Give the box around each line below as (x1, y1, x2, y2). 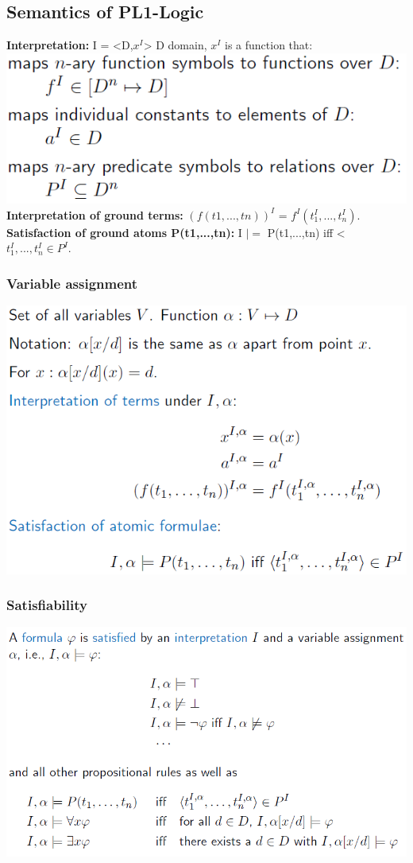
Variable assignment (6, 273, 138, 293)
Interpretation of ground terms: (6, 206, 183, 223)
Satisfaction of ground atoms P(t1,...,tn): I (6, 224, 242, 240)
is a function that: (225, 37, 313, 53)
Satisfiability (6, 595, 87, 615)
